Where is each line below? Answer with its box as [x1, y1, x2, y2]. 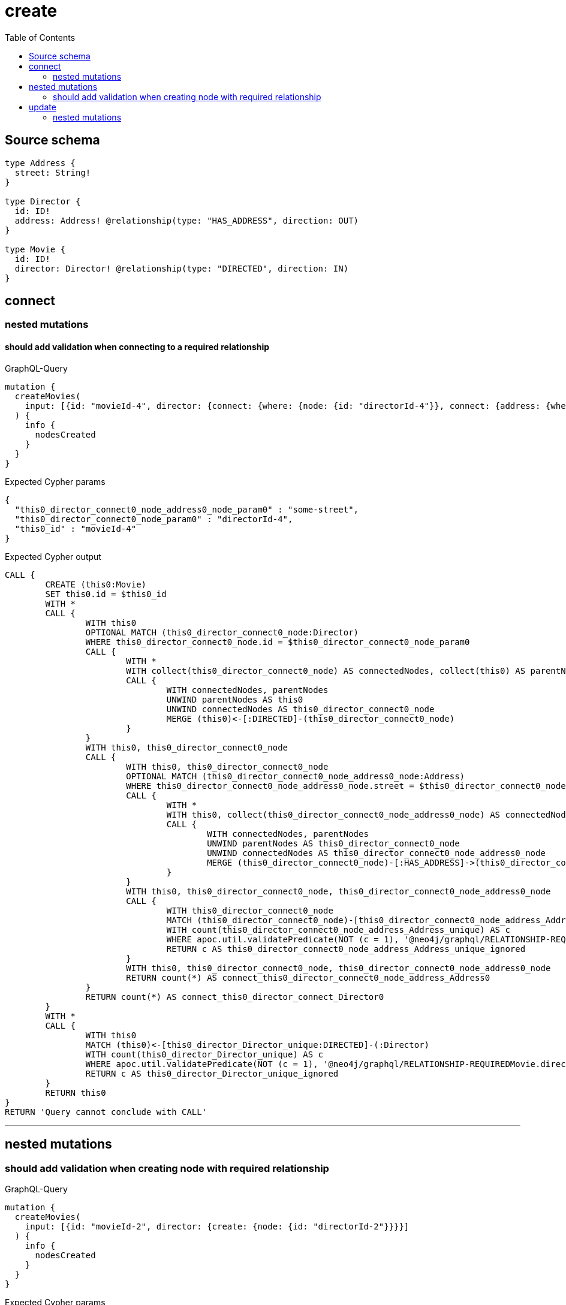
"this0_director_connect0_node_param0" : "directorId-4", [14, 514, 293, 524]
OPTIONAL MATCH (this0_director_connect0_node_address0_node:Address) [126, 771, 465, 781]
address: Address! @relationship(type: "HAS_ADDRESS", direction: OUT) [14, 215, 359, 225]
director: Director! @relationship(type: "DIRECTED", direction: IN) [14, 263, 349, 273]
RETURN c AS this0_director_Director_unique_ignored [85, 1068, 339, 1078]
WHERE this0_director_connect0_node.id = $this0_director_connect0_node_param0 [85, 637, 470, 647]
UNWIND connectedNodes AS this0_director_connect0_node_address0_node [207, 848, 546, 858]
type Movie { [5, 244, 66, 254]
